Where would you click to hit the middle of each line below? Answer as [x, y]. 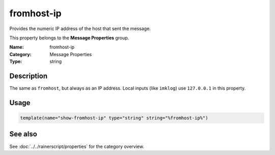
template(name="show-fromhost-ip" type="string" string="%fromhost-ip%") [114, 118]
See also [23, 134]
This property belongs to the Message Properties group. [69, 38]
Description [29, 76]
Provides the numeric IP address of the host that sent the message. [80, 29]
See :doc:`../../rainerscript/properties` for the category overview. [77, 146]
